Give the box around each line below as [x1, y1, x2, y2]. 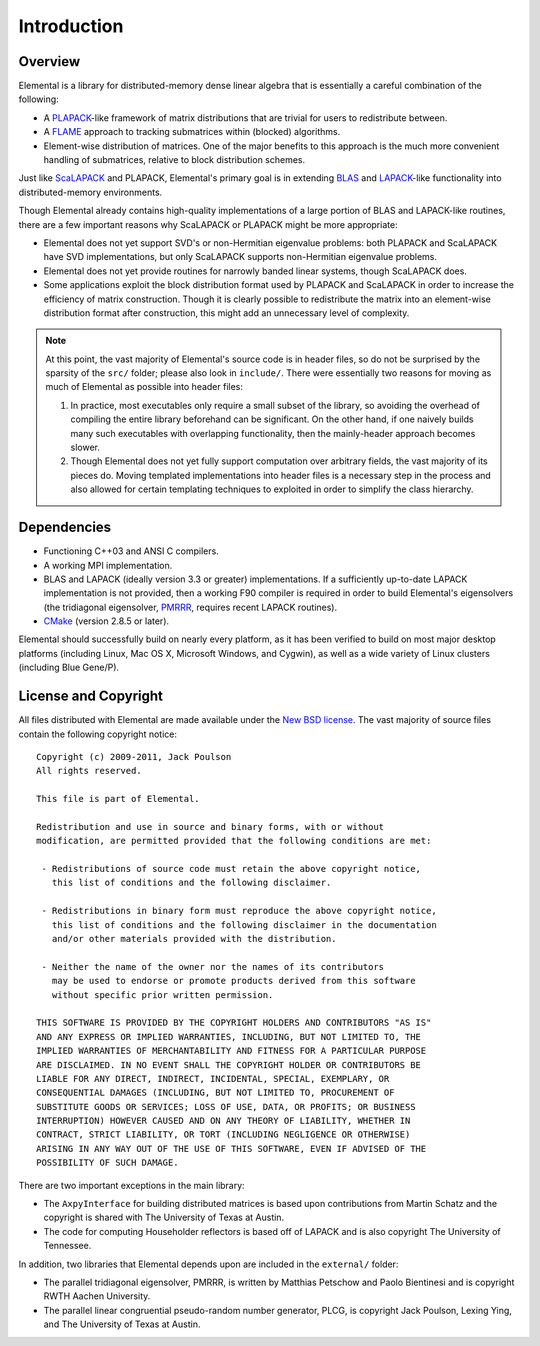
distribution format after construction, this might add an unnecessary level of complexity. [43, 306, 410, 319]
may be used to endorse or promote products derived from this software [51, 975, 416, 987]
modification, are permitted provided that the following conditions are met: [36, 835, 432, 847]
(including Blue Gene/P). [18, 661, 120, 674]
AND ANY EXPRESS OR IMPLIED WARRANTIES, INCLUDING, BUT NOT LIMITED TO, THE [36, 1031, 422, 1042]
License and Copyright [18, 688, 164, 705]
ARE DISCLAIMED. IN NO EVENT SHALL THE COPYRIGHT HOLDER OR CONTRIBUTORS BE [36, 1059, 422, 1070]
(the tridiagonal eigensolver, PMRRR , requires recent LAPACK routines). [43, 601, 338, 613]
